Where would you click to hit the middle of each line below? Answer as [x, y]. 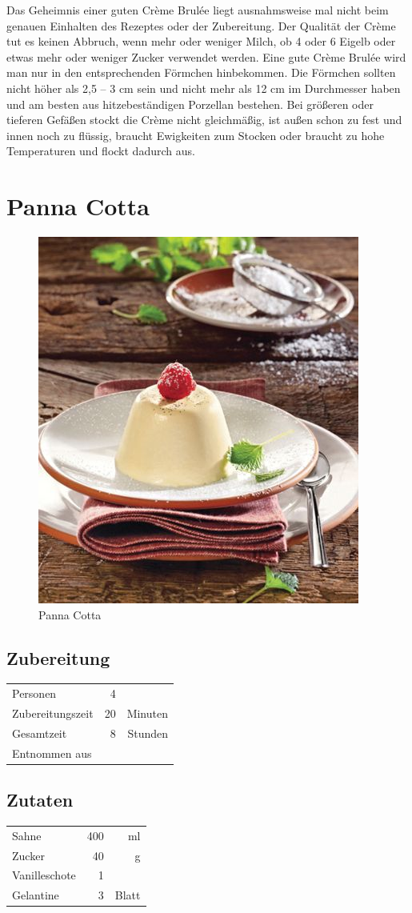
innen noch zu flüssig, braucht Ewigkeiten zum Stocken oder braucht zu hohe [196, 135]
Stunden [148, 733]
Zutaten [40, 800]
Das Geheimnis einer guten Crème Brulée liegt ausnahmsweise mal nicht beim [198, 10]
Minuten [147, 713]
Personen [34, 693]
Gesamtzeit [40, 733]
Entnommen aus [52, 753]
